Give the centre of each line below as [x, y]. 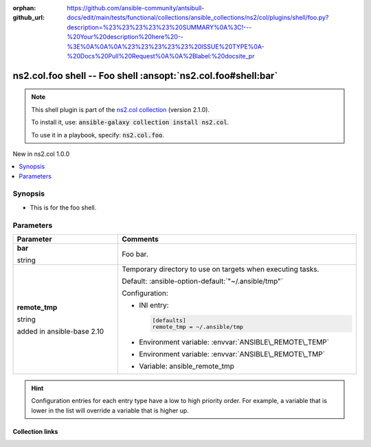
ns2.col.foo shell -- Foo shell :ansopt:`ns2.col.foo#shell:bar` [145, 76]
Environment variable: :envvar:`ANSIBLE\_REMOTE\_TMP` [232, 354]
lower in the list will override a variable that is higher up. [110, 410]
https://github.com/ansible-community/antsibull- [136, 8]
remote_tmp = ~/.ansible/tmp [198, 326]
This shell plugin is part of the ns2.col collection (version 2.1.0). [120, 109]
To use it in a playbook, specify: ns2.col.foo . [98, 135]
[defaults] [169, 320]
